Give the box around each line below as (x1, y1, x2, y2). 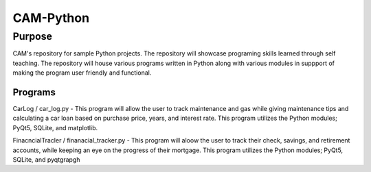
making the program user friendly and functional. (12, 69, 152, 77)
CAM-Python (12, 10, 89, 25)
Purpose (12, 30, 53, 42)
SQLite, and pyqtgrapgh (12, 156, 80, 164)
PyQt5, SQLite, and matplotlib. (12, 123, 98, 132)
